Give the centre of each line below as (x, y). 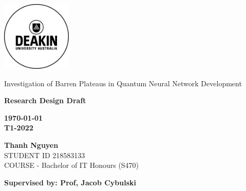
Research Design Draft (45, 100)
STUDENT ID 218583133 (45, 155)
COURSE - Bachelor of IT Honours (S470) (72, 165)
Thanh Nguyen (31, 145)
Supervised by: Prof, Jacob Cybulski (70, 182)
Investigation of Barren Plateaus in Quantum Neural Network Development (123, 83)
